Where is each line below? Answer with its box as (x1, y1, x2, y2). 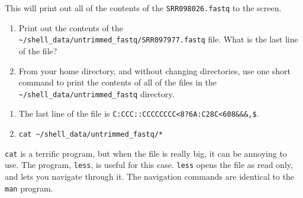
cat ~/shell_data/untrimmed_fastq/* (18, 130, 163, 138)
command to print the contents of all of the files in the (18, 76, 217, 88)
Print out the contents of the (18, 21, 123, 34)
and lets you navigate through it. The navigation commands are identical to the (5, 170, 295, 182)
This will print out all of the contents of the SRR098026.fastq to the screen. (5, 2, 282, 14)
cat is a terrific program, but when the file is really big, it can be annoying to (5, 147, 287, 159)
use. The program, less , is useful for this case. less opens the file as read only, (5, 159, 293, 171)
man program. (5, 181, 53, 194)
